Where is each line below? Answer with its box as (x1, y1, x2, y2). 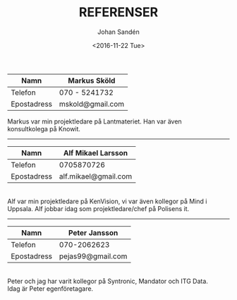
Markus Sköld (68, 76, 116, 85)
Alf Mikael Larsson (63, 148, 128, 157)
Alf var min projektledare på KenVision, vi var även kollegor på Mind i (7, 197, 207, 205)
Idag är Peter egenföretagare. (7, 284, 94, 293)
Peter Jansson (68, 227, 119, 237)
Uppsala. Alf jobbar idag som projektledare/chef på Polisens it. (7, 204, 189, 212)
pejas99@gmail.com (59, 251, 128, 261)
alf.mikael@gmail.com (59, 171, 133, 181)
